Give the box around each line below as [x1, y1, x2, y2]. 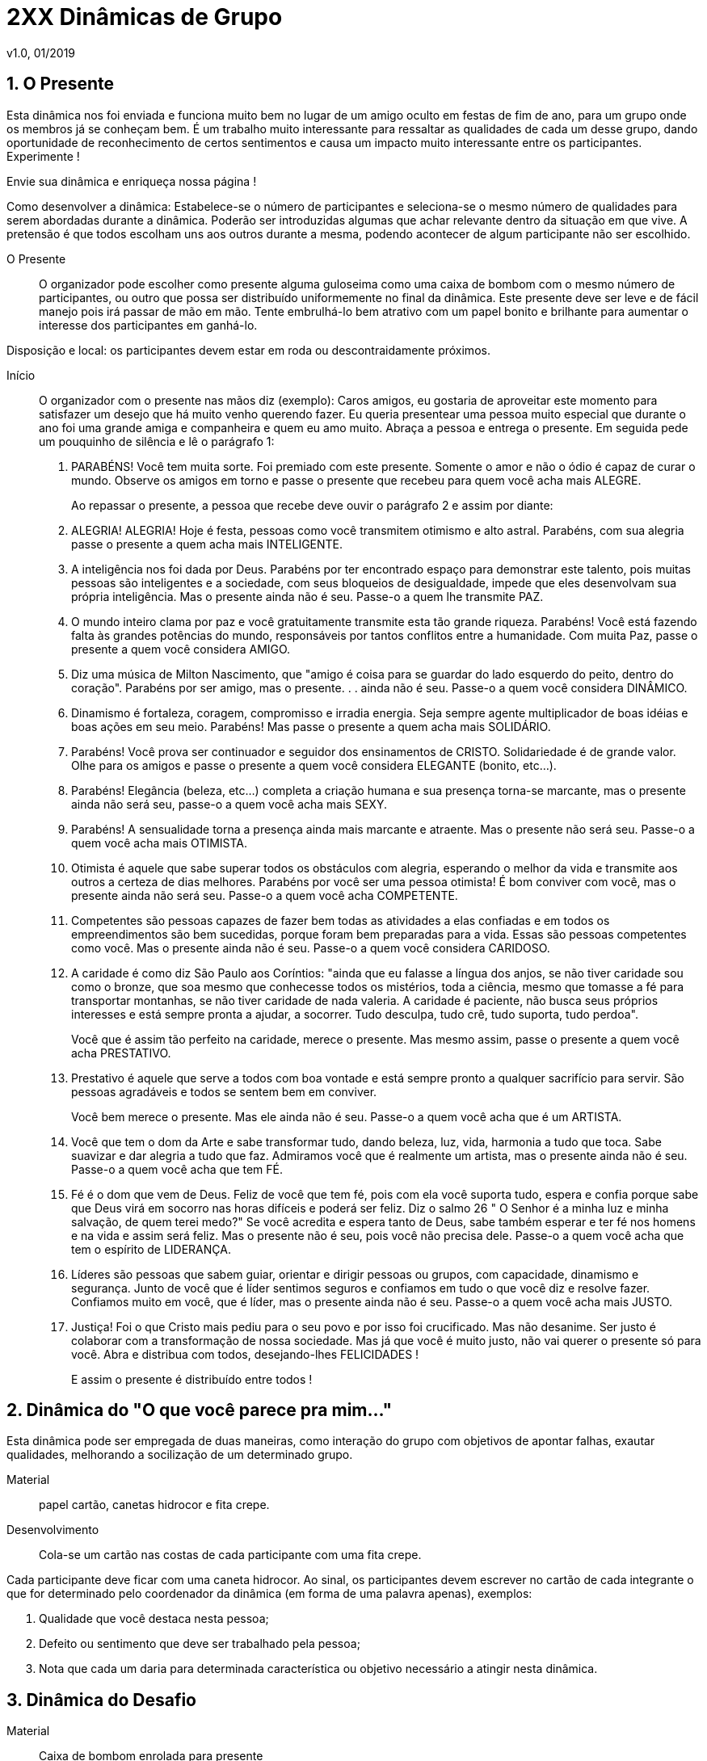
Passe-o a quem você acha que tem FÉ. [71, 1162, 284, 1176]
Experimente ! [6, 149, 80, 163]
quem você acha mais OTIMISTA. [71, 835, 248, 850]
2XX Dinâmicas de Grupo [6, 3, 283, 31]
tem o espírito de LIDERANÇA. [71, 1242, 231, 1256]
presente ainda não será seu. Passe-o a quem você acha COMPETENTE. [71, 888, 458, 902]
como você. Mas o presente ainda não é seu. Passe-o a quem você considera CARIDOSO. [71, 940, 550, 955]
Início [6, 368, 36, 382]
